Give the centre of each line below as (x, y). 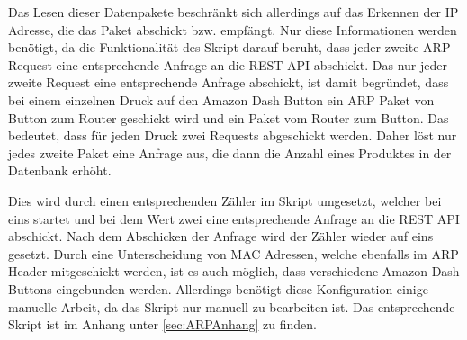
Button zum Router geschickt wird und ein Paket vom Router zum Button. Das (229, 117)
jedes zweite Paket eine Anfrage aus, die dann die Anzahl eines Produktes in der (230, 152)
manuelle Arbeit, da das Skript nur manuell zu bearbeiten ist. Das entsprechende (232, 306)
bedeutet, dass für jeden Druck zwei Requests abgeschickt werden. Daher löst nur (233, 135)
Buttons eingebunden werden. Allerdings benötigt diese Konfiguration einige (218, 288)
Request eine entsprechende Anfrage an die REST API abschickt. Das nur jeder (228, 64)
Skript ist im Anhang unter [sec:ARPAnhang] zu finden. (162, 324)
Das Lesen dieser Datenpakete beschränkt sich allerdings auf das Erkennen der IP (233, 12)
